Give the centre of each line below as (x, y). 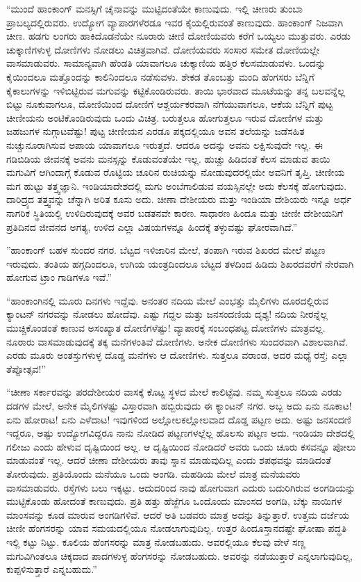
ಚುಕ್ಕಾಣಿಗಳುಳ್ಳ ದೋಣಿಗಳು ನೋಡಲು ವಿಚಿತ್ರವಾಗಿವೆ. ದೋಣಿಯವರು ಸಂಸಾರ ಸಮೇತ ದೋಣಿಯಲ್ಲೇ (163, 49)
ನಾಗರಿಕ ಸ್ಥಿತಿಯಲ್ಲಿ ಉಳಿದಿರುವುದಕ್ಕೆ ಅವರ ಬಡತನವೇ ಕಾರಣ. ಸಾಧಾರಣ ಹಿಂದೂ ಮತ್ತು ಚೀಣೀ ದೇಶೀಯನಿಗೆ (175, 212)
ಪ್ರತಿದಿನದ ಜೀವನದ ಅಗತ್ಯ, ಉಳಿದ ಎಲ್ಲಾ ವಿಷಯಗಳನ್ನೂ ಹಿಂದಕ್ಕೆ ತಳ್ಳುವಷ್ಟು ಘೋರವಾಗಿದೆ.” (152, 226)
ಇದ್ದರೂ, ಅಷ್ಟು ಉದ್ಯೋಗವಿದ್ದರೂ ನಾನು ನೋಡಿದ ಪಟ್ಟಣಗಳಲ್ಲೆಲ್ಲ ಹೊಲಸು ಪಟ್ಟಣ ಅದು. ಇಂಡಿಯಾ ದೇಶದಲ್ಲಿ (180, 433)
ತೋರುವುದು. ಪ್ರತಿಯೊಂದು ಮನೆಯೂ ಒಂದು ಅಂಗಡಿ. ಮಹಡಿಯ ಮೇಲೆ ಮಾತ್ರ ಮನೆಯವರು (153, 474)
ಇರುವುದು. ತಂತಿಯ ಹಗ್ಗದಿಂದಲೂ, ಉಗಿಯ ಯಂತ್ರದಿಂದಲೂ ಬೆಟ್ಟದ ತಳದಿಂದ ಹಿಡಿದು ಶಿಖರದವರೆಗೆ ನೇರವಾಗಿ (180, 263)
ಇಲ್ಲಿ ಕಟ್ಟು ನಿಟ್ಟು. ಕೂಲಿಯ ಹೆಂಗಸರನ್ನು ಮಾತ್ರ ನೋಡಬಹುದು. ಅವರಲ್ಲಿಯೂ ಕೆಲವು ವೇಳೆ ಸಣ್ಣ (156, 541)
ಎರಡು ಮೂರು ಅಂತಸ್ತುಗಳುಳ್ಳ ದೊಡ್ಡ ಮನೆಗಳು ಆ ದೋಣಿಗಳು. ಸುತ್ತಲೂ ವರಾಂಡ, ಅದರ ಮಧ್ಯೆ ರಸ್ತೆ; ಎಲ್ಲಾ (177, 355)
